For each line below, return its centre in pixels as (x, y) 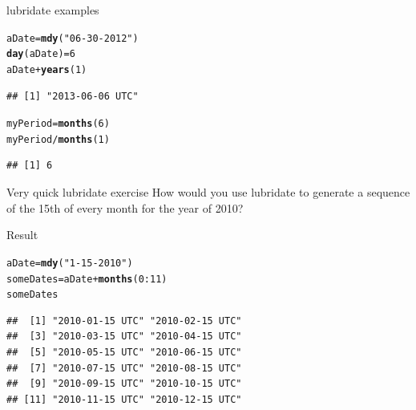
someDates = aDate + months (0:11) (87, 279)
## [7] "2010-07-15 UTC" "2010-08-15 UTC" (124, 368)
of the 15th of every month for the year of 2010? (125, 207)
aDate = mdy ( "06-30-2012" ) (73, 38)
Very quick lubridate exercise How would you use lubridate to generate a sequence (208, 192)
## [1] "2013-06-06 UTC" (73, 96)
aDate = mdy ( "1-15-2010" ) (70, 263)
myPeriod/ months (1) (58, 139)
